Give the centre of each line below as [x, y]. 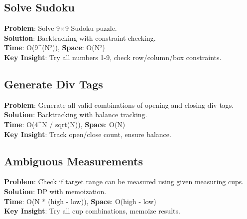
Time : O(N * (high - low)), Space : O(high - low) [80, 201]
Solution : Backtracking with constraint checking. [80, 37]
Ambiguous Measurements [73, 161]
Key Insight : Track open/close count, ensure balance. [88, 134]
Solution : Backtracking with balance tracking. [76, 114]
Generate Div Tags [54, 84]
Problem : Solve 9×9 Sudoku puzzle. [61, 28]
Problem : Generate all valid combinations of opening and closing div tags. [119, 105]
